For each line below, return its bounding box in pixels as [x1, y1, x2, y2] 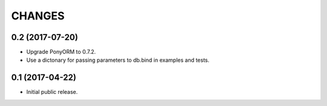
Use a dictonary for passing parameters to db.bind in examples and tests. [26, 56, 210, 64]
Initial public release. [26, 88, 78, 96]
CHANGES [11, 9, 65, 22]
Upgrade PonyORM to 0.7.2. [26, 48, 96, 56]
